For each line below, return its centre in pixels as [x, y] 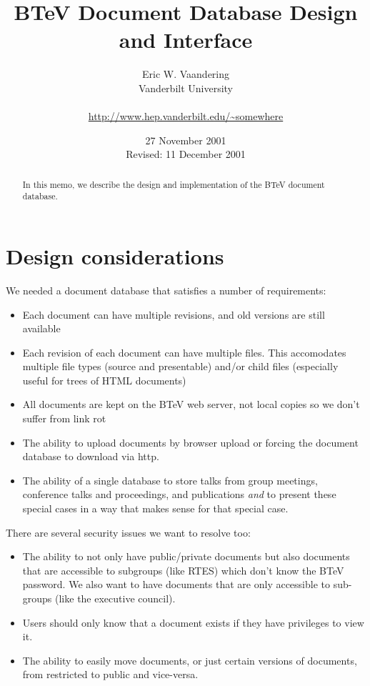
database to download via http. [91, 456]
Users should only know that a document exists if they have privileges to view [193, 622]
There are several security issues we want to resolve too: [128, 532]
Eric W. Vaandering [186, 74]
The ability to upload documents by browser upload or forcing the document [190, 442]
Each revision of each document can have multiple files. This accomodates [184, 352]
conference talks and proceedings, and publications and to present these [179, 494]
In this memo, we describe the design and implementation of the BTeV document [174, 184]
